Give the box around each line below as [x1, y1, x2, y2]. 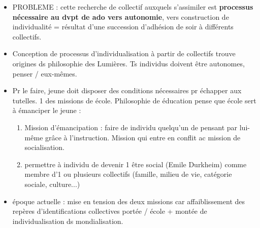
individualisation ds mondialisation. [12, 215, 123, 226]
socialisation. [24, 142, 64, 153]
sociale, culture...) [24, 178, 80, 189]
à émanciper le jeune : [12, 105, 81, 116]
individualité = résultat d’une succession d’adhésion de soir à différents [12, 21, 234, 32]
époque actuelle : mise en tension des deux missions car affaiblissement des [12, 196, 245, 206]
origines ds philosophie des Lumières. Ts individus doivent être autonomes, [12, 58, 245, 68]
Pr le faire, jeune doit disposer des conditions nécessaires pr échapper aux [12, 85, 242, 96]
